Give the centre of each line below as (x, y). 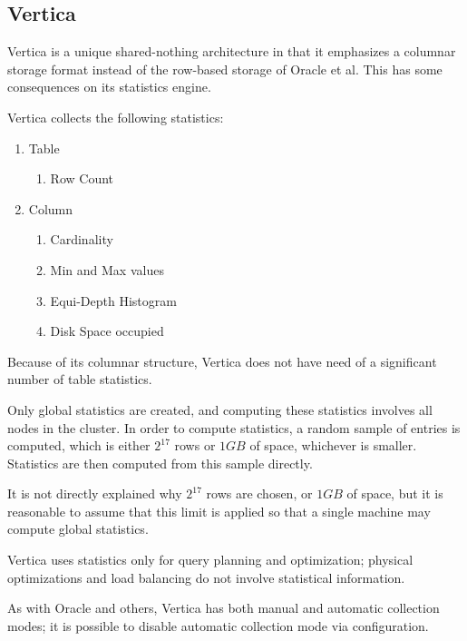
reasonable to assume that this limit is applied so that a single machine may (219, 511)
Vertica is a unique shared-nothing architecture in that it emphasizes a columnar (232, 51)
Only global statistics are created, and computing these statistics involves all (220, 409)
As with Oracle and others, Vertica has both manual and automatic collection (224, 608)
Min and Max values (107, 269)
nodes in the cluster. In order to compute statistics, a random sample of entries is (234, 427)
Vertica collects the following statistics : (116, 117)
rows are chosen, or (259, 493)
